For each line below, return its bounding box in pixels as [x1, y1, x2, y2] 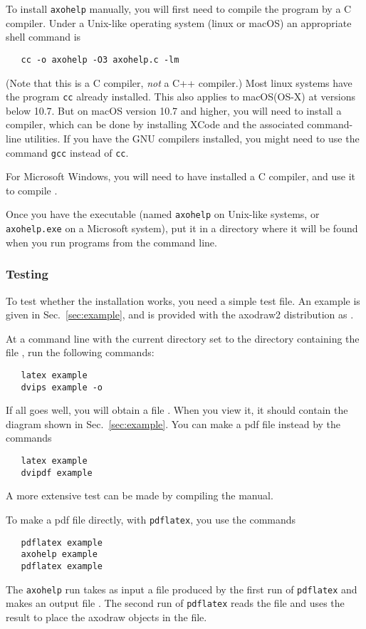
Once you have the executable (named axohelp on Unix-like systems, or [6, 207, 320, 222]
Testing [6, 265, 48, 283]
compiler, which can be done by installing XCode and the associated [6, 117, 304, 132]
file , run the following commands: [6, 345, 155, 360]
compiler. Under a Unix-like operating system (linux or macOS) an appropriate [6, 15, 352, 30]
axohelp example [21, 549, 98, 560]
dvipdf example [21, 467, 93, 478]
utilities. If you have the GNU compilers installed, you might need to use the [24, 130, 360, 145]
